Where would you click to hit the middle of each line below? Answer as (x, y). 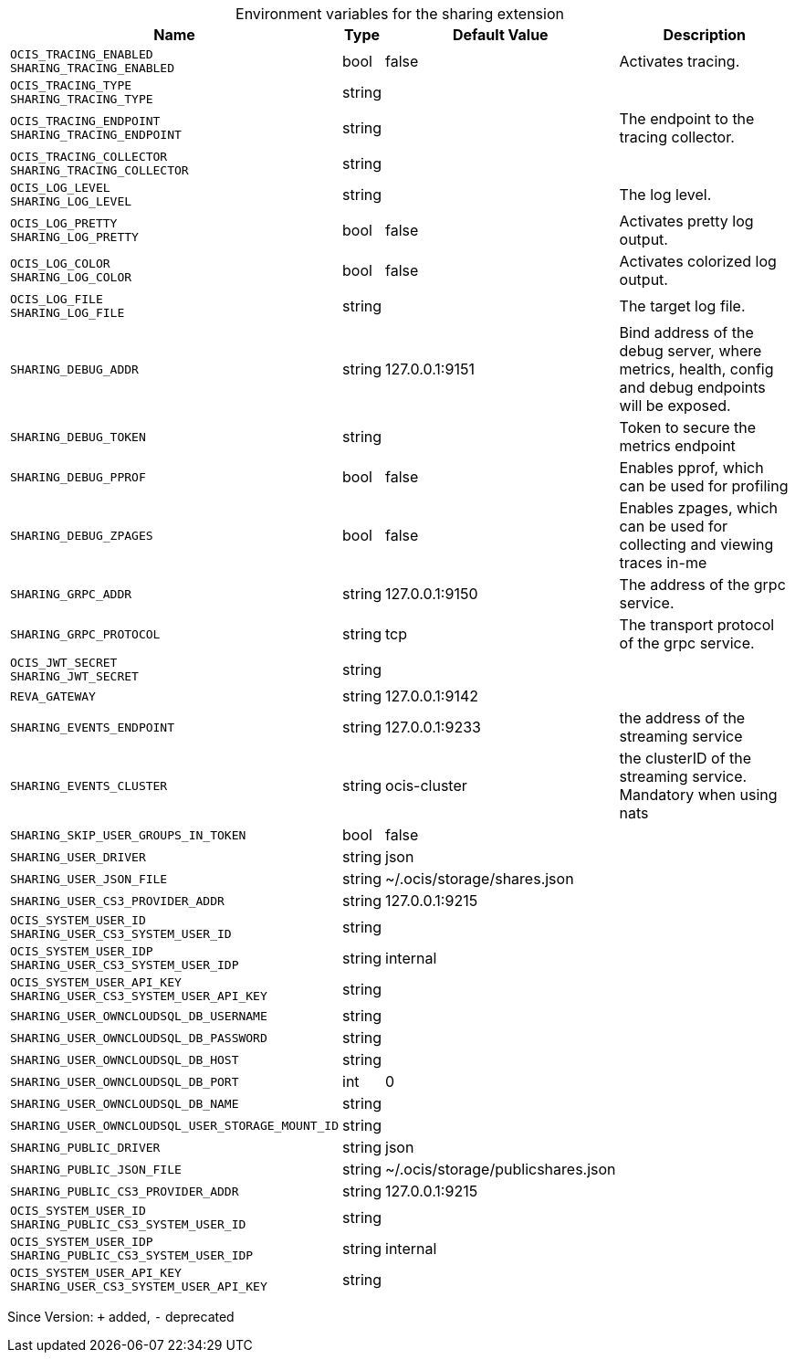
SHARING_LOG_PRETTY (74, 237)
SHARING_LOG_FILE (68, 313)
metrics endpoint (677, 446)
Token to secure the (688, 427)
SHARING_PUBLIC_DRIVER (85, 1147)
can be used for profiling (704, 486)
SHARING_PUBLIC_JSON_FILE (96, 1169)
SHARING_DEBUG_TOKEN (78, 437)
